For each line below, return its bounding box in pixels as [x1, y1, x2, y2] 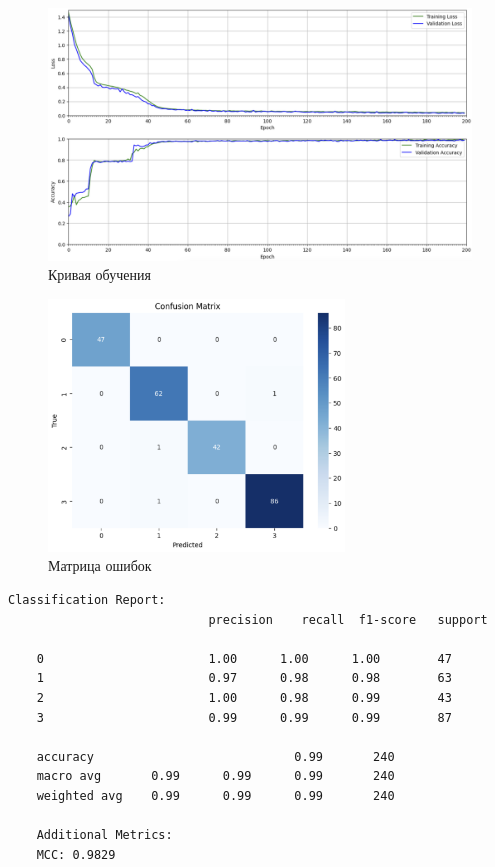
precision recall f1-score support [208, 612, 488, 627]
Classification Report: [8, 592, 166, 607]
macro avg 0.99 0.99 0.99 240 [36, 769, 395, 784]
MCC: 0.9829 [36, 847, 116, 862]
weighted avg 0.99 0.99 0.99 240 [36, 788, 395, 803]
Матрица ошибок [48, 555, 152, 576]
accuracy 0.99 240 [36, 749, 395, 764]
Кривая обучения [48, 264, 151, 285]
